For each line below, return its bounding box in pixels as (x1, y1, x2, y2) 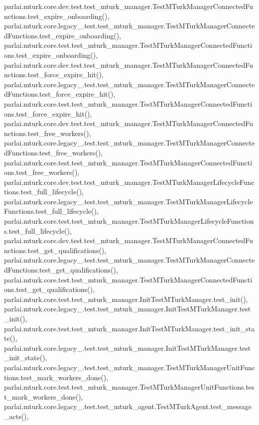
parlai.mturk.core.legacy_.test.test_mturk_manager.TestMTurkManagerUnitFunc (4, 362, 255, 372)
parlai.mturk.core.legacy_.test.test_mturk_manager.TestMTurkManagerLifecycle (4, 196, 253, 206)
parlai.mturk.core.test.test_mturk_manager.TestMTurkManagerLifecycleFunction (4, 216, 254, 226)
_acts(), (4, 411, 29, 421)
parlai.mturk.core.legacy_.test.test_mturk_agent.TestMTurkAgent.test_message (4, 401, 252, 412)
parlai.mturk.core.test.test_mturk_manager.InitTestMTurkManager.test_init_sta (4, 323, 255, 333)
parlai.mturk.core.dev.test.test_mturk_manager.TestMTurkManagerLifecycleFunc (4, 176, 255, 187)
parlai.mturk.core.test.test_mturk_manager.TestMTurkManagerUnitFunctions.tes (4, 382, 255, 392)
